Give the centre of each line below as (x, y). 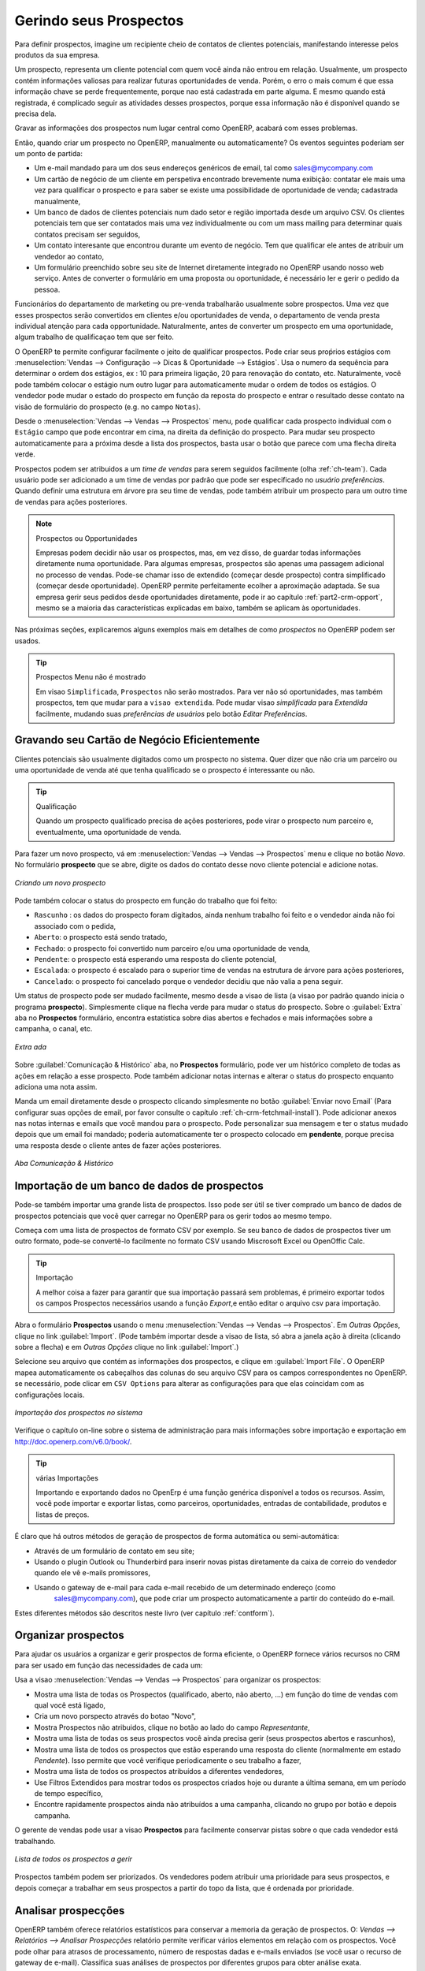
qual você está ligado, (70, 1705)
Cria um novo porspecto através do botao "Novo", (115, 1716)
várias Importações (67, 1477)
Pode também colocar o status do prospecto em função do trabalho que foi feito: (146, 901)
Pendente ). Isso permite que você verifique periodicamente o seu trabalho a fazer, (168, 1760)
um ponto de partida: (48, 154)
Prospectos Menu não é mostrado (91, 677)
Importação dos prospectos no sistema (79, 1413)
